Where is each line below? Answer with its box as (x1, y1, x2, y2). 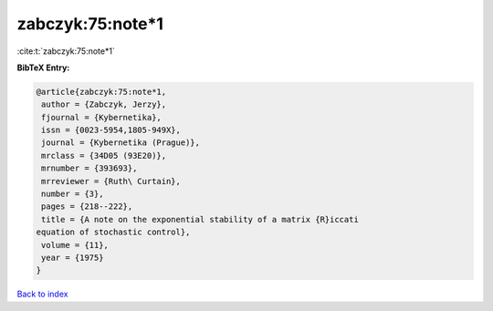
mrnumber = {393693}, (41, 163, 138, 173)
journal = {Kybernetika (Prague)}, (41, 138, 201, 148)
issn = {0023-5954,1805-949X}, (41, 125, 182, 136)
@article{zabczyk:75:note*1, (36, 87, 167, 97)
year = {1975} (41, 253, 104, 263)
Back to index (16, 288, 68, 300)
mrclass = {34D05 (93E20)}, (41, 150, 167, 161)
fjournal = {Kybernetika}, (41, 112, 162, 122)
